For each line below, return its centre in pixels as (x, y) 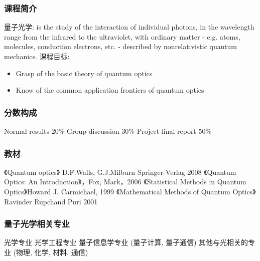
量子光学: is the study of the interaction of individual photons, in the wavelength (129, 27)
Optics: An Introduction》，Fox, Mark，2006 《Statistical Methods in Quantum (125, 182)
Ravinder (18, 201)
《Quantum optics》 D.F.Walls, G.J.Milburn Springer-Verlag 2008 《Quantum (120, 172)
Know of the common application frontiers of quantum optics (110, 90)
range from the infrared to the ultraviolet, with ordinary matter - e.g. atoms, (122, 36)
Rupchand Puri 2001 (66, 201)
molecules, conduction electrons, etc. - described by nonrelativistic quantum (120, 46)
